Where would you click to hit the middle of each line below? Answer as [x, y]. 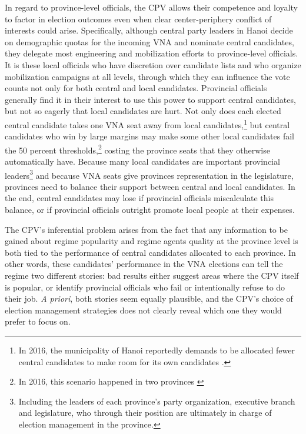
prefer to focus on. [38, 321]
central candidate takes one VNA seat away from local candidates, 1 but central [147, 123]
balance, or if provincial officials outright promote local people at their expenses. [150, 210]
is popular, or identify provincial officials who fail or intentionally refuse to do [145, 287]
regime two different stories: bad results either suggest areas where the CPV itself [152, 276]
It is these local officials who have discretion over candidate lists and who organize [153, 64]
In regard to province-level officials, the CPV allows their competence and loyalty [151, 7]
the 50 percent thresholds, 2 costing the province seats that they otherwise [137, 149]
